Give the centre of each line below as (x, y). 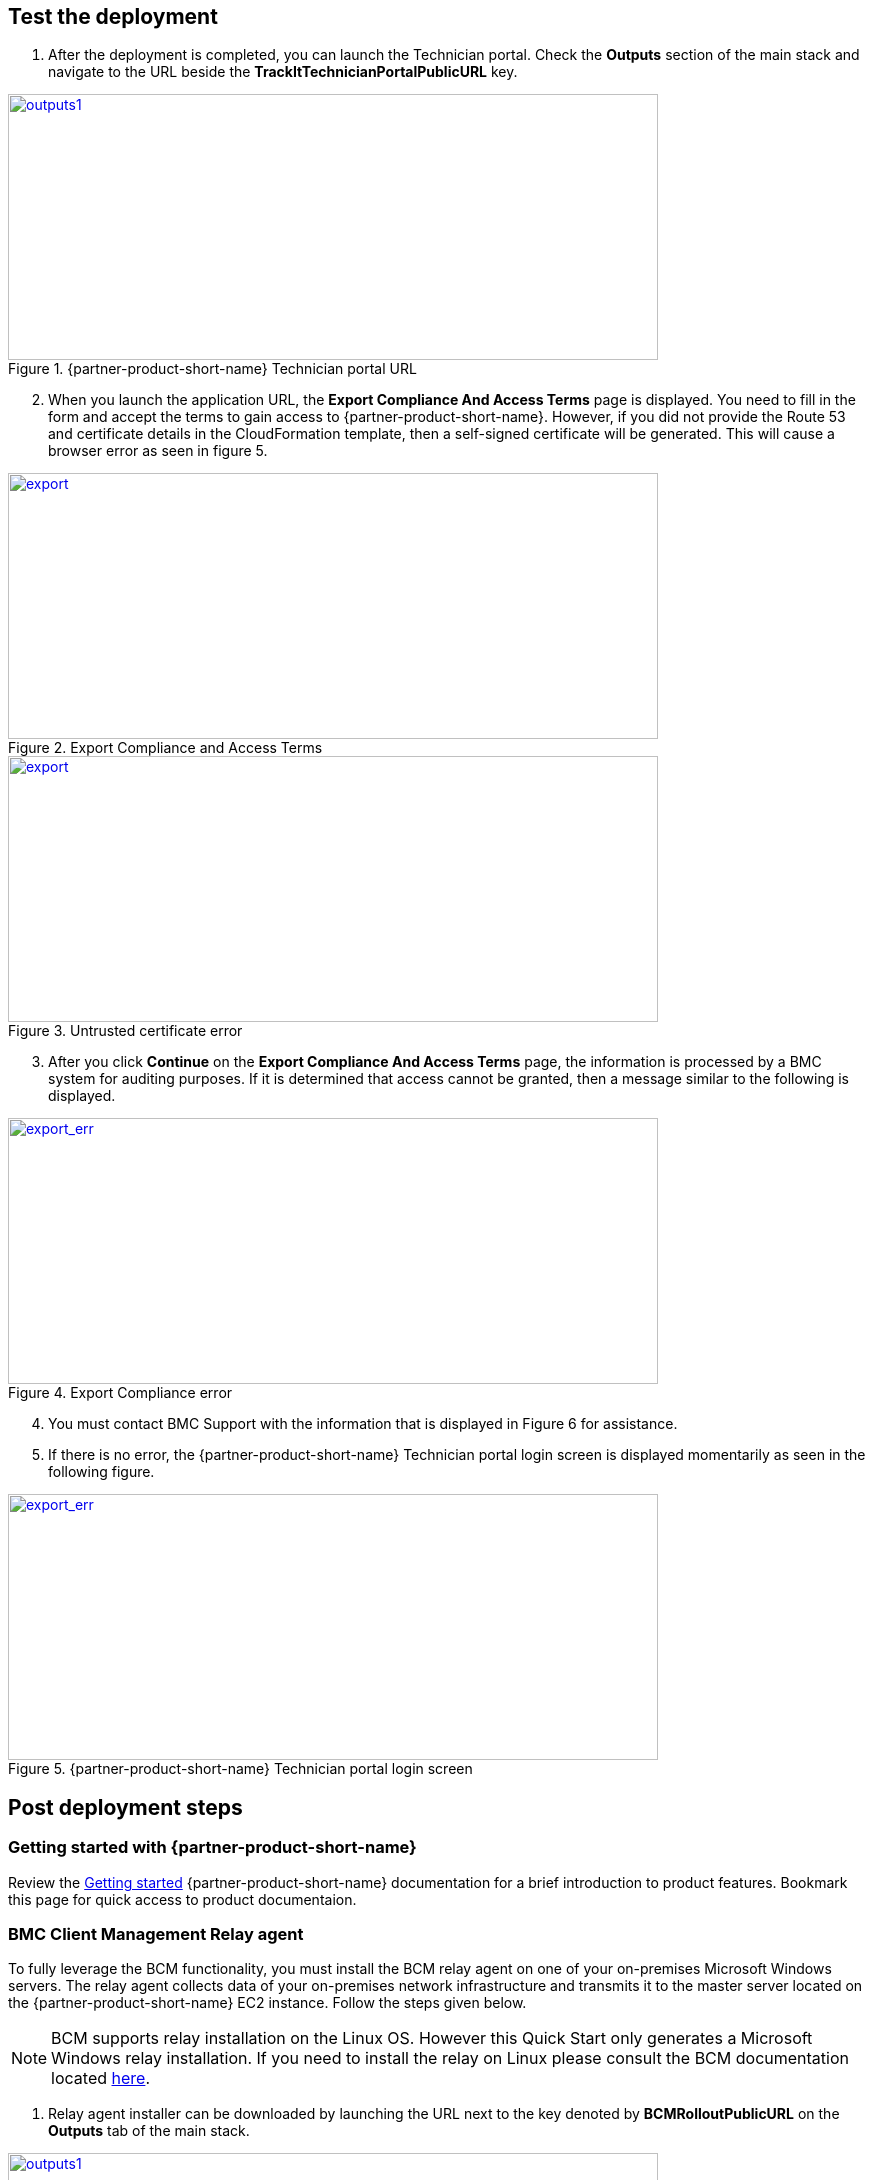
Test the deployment (113, 16)
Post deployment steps (125, 1807)
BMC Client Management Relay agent (156, 1934)
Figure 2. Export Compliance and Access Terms (165, 748)
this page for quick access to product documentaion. (182, 1899)
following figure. (101, 1472)
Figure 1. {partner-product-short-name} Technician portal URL (212, 369)
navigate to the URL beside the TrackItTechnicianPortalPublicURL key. (283, 72)
